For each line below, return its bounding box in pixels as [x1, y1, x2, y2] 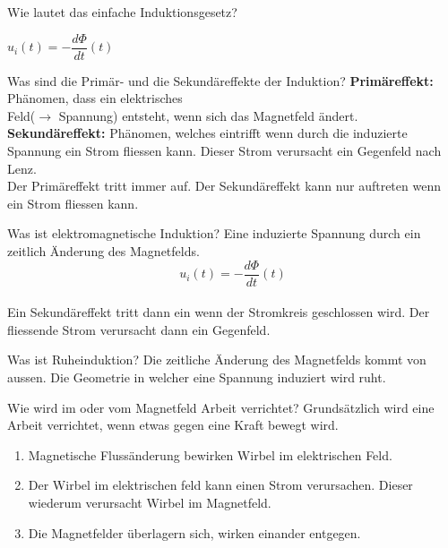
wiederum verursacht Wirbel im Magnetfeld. [28, 493, 271, 511]
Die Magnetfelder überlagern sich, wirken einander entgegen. [28, 523, 361, 542]
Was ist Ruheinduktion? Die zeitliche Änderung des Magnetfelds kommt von [7, 350, 426, 369]
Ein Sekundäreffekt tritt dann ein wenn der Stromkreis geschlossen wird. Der [7, 303, 430, 321]
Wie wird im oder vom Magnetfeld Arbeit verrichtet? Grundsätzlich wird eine [7, 398, 435, 416]
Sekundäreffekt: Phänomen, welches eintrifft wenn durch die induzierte [7, 124, 408, 142]
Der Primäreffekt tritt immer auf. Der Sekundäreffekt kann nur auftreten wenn [7, 176, 441, 195]
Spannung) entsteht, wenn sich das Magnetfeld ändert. [58, 106, 358, 124]
